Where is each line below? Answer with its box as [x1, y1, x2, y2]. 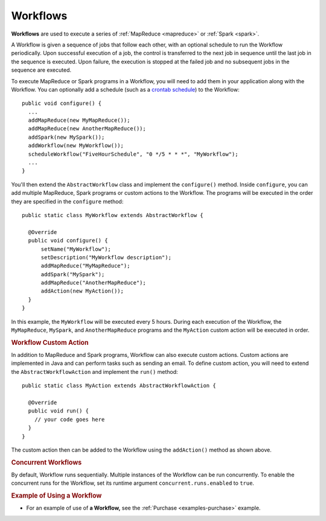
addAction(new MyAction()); [40, 288, 124, 295]
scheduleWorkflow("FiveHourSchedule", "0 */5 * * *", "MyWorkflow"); [28, 151, 238, 157]
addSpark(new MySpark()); [28, 133, 105, 141]
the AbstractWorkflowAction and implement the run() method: [11, 368, 178, 375]
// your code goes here [34, 416, 105, 423]
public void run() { [28, 408, 89, 414]
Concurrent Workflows [11, 458, 82, 467]
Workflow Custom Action [11, 338, 89, 347]
